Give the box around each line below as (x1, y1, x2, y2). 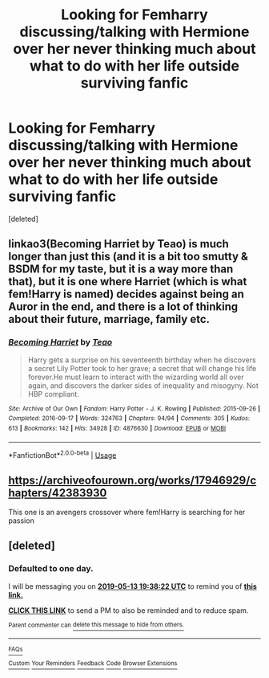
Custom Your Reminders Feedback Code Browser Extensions (8, 660, 178, 668)
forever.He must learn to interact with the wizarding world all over (27, 372, 244, 382)
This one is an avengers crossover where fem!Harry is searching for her (8, 508, 246, 517)
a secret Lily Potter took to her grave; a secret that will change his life (27, 363, 257, 373)
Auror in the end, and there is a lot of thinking (8, 300, 239, 314)
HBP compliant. (27, 389, 79, 398)
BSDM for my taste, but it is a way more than (8, 263, 234, 276)
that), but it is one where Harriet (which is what (8, 275, 247, 288)
